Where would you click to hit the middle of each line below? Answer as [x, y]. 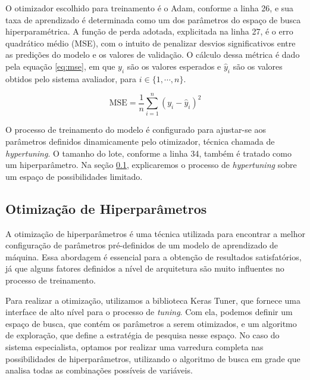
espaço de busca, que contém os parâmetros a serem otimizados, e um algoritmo [151, 323]
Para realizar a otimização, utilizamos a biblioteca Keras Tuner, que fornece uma [153, 300]
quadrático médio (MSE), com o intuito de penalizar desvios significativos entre [151, 43]
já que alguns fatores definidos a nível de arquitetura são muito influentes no [145, 268]
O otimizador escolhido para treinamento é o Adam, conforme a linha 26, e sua [150, 8]
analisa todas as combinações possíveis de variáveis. [99, 370]
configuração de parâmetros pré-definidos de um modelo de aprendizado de [142, 245]
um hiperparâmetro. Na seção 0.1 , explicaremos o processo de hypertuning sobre [151, 165]
